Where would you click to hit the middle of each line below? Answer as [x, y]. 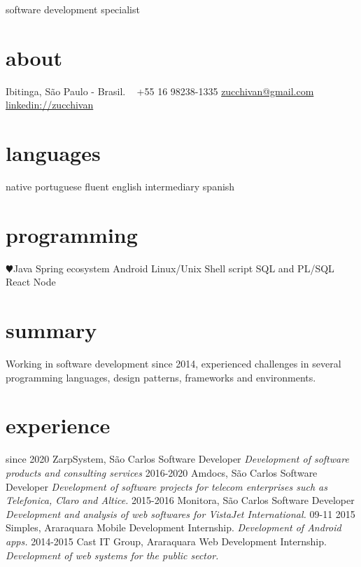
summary [51, 330]
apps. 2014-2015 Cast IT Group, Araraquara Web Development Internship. [166, 541]
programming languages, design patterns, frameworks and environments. [161, 377]
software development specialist [73, 9]
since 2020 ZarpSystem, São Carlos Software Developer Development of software [177, 459]
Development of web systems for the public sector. [112, 555]
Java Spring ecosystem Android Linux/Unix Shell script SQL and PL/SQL [174, 268]
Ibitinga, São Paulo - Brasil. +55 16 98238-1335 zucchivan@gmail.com [160, 91]
